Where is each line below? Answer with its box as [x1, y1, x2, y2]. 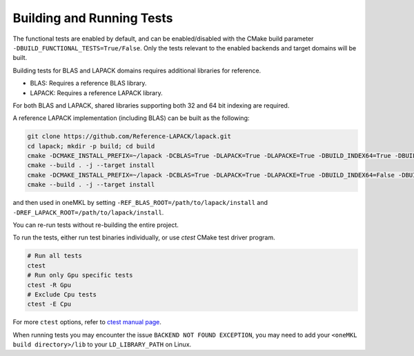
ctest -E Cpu [27, 300, 72, 308]
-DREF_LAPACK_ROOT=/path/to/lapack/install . [12, 208, 164, 217]
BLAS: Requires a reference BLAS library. [30, 79, 147, 88]
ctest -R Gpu [27, 281, 72, 289]
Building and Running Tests [12, 10, 173, 26]
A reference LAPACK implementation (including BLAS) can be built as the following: [12, 114, 250, 122]
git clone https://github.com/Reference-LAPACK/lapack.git [27, 132, 231, 141]
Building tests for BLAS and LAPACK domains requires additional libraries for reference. [12, 66, 262, 75]
